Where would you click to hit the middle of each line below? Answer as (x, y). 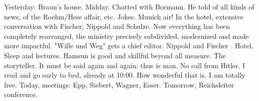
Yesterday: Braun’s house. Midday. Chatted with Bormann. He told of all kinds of (129, 6)
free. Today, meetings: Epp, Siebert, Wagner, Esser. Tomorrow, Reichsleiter (119, 84)
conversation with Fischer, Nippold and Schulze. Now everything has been (117, 26)
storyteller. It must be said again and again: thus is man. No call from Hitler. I (125, 65)
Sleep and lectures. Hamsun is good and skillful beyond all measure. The (115, 55)
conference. (21, 94)
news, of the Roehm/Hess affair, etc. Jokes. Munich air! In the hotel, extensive (124, 16)
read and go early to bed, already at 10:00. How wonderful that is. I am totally (125, 75)
